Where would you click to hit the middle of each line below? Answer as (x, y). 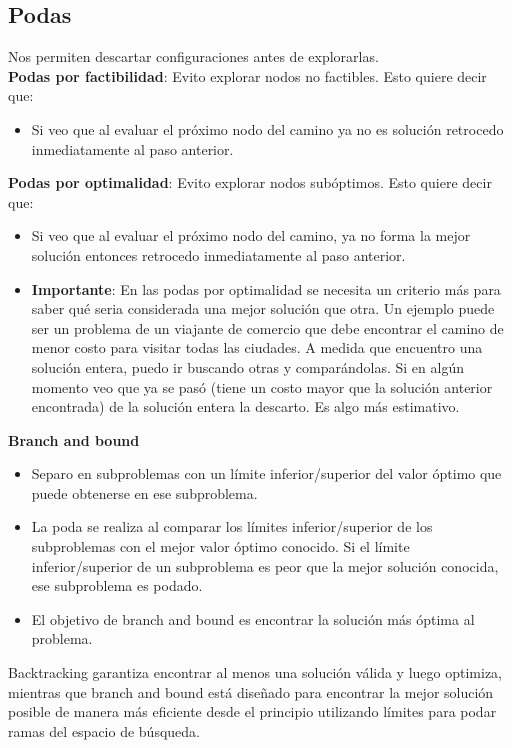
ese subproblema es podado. (117, 585)
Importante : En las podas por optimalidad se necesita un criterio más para (266, 288)
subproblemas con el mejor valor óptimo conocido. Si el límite (220, 546)
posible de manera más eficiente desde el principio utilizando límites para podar (252, 711)
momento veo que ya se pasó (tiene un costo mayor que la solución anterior (262, 386)
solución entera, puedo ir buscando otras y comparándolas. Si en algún (247, 366)
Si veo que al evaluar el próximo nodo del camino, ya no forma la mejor (251, 235)
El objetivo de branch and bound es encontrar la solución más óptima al (253, 618)
